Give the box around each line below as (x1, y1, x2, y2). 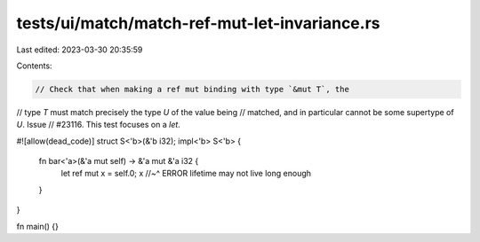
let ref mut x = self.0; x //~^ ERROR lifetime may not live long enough (60, 168, 311, 179)
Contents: (16, 60, 52, 71)
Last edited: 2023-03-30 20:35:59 (16, 44, 143, 55)
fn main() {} (16, 221, 60, 231)
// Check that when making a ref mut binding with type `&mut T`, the (35, 84, 350, 94)
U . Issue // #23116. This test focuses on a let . (16, 120, 181, 130)
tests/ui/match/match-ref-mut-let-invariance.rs (16, 13, 380, 33)
